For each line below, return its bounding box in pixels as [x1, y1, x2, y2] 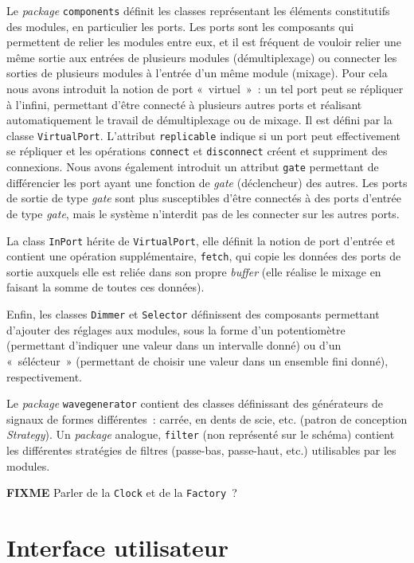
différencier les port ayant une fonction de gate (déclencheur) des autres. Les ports [6, 174, 408, 190]
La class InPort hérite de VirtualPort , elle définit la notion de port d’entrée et [6, 232, 396, 248]
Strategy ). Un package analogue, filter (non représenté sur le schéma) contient [6, 426, 395, 443]
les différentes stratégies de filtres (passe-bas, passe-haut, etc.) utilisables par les [6, 442, 396, 458]
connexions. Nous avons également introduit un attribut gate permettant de [6, 158, 379, 175]
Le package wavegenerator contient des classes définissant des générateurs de [6, 395, 383, 412]
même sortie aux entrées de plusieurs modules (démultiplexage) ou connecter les [6, 49, 397, 65]
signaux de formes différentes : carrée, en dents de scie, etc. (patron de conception [6, 410, 408, 427]
